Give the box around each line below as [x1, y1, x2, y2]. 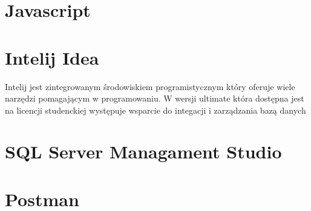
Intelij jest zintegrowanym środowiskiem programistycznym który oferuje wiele [5, 80, 295, 93]
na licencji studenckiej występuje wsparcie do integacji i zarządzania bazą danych [5, 103, 306, 116]
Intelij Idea [5, 45, 99, 70]
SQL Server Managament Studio [5, 139, 282, 164]
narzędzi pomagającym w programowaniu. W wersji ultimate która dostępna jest [5, 92, 304, 105]
